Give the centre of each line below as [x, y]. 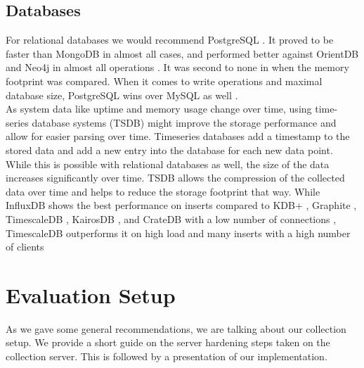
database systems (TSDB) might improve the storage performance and [184, 122]
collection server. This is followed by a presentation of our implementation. [167, 356]
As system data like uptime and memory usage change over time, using [159, 109]
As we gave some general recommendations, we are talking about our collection [176, 328]
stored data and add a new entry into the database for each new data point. [169, 150]
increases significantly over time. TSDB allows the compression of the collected [175, 178]
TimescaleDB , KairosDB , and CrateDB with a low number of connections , [171, 218]
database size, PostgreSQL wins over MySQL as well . [122, 95]
